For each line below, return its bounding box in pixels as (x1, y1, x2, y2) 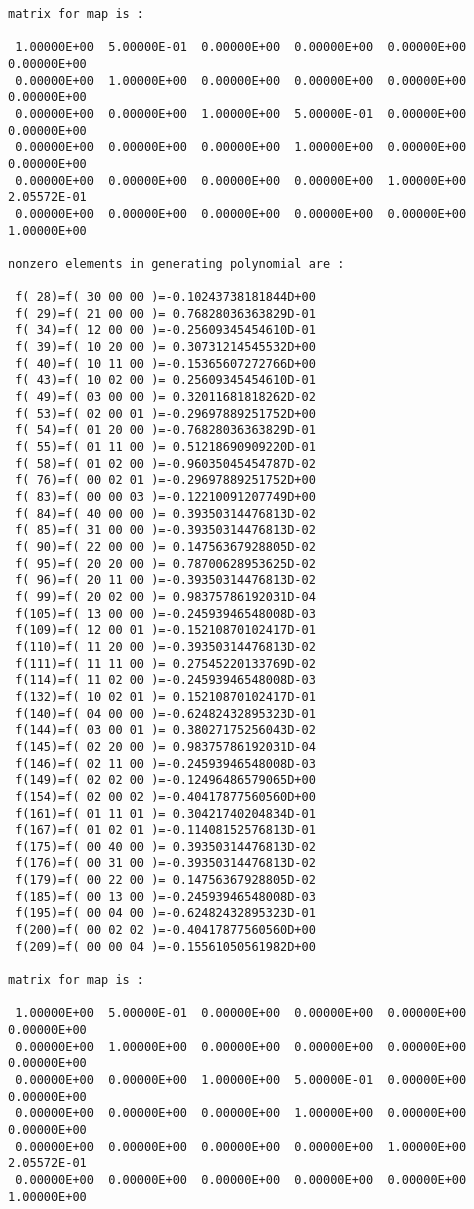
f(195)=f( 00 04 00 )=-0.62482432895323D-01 (15, 906, 316, 921)
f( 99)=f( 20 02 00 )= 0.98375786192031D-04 (15, 589, 316, 604)
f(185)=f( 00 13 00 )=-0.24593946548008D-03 (15, 889, 316, 904)
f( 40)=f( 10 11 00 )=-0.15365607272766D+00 (15, 356, 316, 371)
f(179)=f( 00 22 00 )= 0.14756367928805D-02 (15, 873, 316, 888)
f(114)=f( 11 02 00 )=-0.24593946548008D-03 (15, 673, 316, 688)
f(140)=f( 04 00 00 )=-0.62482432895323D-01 (15, 706, 316, 721)
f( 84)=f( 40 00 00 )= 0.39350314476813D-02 (15, 506, 316, 521)
